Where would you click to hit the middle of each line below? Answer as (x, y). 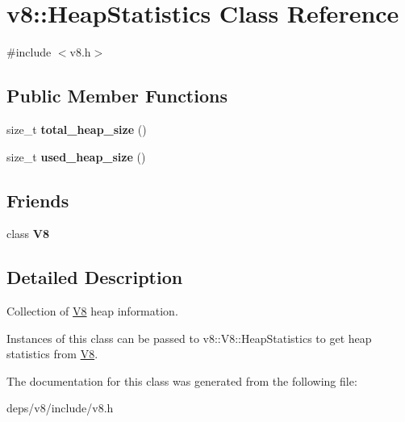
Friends (38, 200)
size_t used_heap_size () (76, 156)
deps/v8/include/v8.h (60, 408)
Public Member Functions (117, 96)
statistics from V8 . (52, 354)
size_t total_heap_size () (77, 129)
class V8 (28, 234)
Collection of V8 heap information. (92, 311)
